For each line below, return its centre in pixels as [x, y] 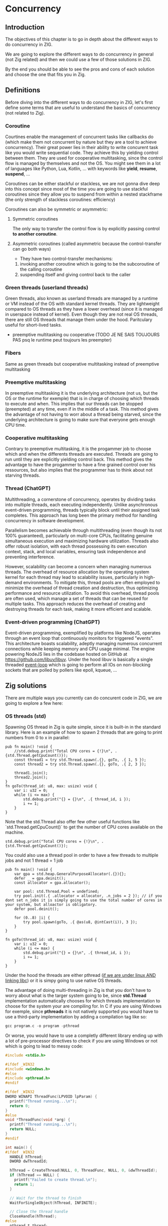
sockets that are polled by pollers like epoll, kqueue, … [61, 670]
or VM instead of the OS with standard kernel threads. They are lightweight [82, 304]
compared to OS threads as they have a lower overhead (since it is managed [84, 309]
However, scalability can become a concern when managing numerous [78, 566]
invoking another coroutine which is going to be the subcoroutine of [90, 264]
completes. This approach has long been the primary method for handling [81, 515]
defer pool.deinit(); [36, 909]
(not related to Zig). [25, 113]
